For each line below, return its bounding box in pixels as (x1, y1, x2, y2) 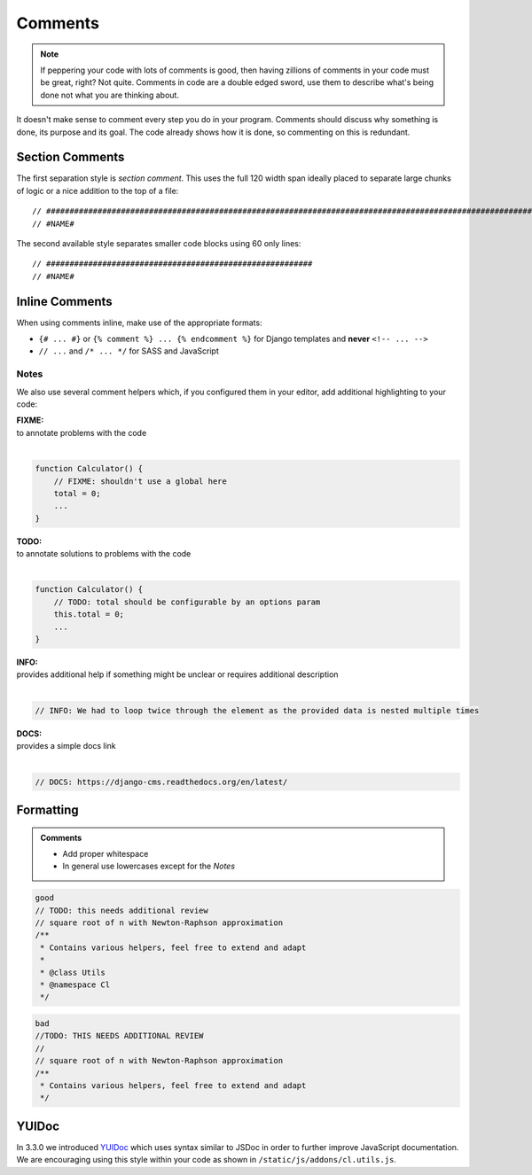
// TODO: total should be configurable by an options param (53, 596, 321, 607)
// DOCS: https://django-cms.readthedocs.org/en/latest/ (35, 776, 288, 787)
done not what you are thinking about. (40, 89, 179, 100)
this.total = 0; (53, 610, 124, 619)
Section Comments (16, 150, 125, 165)
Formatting (16, 802, 79, 817)
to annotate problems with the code (16, 427, 147, 438)
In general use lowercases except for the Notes (62, 860, 235, 872)
